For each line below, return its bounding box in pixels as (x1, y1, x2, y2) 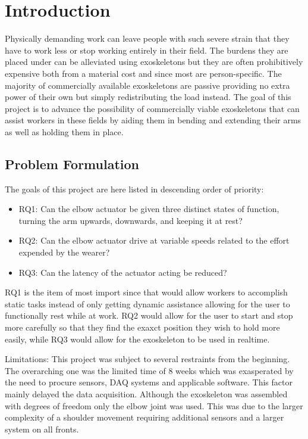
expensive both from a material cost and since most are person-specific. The (5, 67, 282, 79)
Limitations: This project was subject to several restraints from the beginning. (5, 353, 290, 365)
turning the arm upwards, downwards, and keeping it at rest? (18, 214, 243, 226)
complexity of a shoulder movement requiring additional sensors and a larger (5, 411, 284, 424)
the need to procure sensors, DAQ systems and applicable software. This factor (5, 376, 293, 388)
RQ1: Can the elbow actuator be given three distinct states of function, (18, 203, 279, 215)
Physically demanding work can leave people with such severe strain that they (5, 32, 290, 45)
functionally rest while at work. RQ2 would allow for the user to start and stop (5, 309, 293, 322)
